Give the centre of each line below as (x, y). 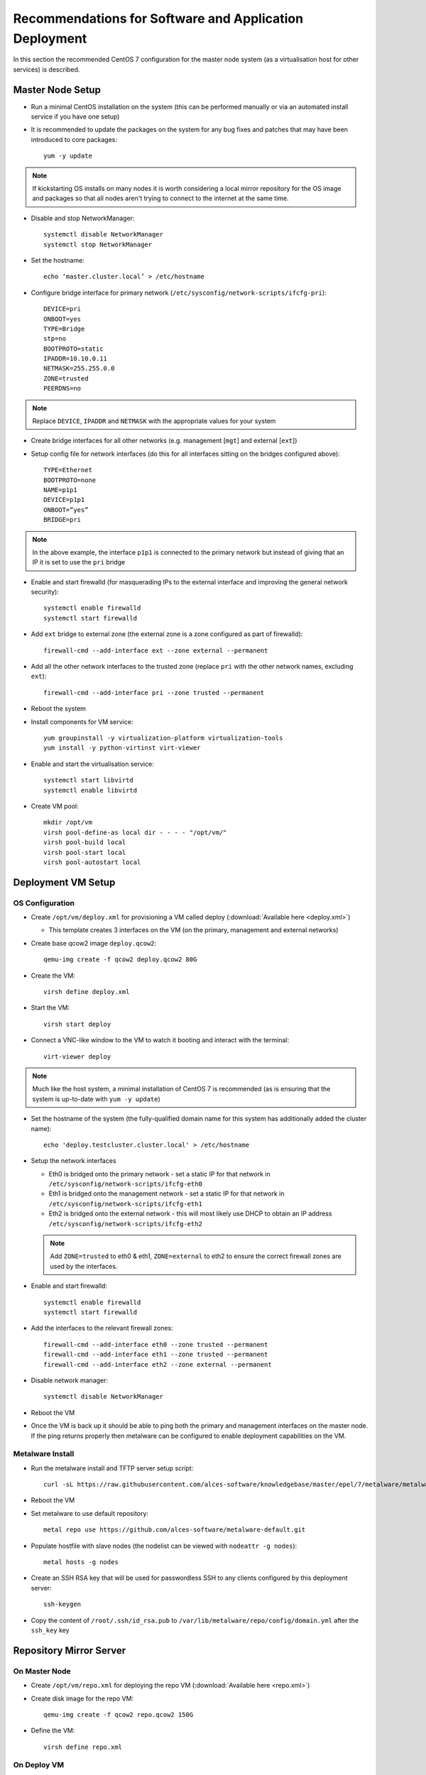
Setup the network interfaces (73, 1161)
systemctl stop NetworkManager (98, 244)
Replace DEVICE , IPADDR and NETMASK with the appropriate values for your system (154, 421)
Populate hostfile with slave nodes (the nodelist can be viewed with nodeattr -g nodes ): (164, 1546)
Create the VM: (53, 976)
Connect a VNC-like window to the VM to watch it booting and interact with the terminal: (160, 1040)
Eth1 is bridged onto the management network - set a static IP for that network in (166, 1194)
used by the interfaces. (84, 1266)
